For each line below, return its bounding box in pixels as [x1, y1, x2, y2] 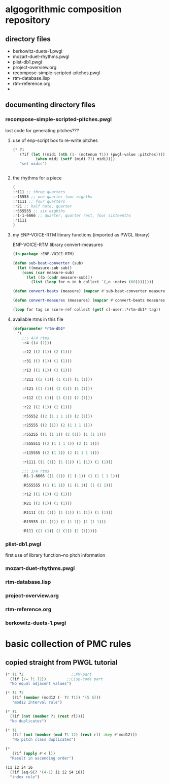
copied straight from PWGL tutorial [5, 658, 118, 667]
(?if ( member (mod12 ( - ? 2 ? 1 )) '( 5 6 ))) [12, 695, 101, 700]
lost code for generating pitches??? [5, 127, 79, 133]
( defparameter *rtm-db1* [12, 326, 65, 331]
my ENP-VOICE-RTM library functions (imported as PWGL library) [12, 232, 150, 238]
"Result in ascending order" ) [10, 756, 74, 761]
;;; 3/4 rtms [22, 469, 50, 474]
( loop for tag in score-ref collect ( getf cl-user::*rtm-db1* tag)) [12, 307, 161, 312]
